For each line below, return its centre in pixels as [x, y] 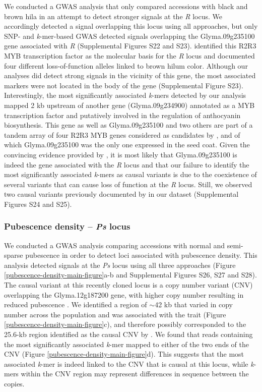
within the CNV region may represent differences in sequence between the [135, 374]
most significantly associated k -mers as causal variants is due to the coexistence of [130, 174]
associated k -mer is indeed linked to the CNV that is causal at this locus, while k [129, 363]
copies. [14, 383]
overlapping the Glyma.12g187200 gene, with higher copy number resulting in [124, 294]
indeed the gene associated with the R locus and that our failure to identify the [127, 164]
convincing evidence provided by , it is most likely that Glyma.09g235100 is [121, 154]
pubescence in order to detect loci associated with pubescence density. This [141, 255]
